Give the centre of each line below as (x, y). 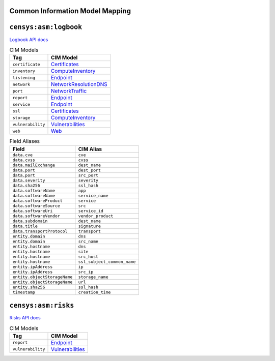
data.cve (23, 155)
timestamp (24, 292)
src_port (88, 175)
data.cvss (24, 160)
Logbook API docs (29, 39)
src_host (88, 257)
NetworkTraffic (69, 91)
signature (90, 226)
